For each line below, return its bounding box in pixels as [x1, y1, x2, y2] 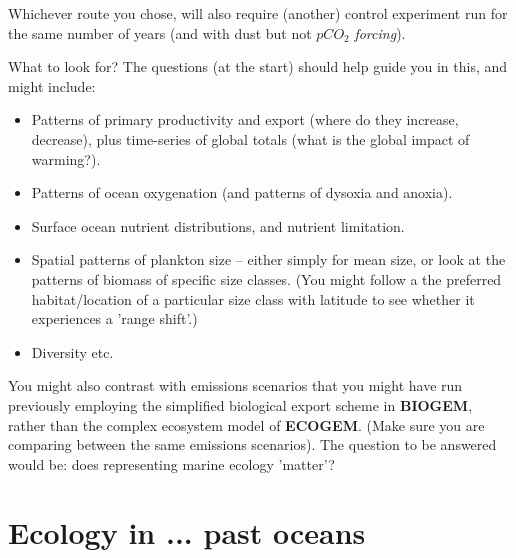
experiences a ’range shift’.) [31, 308, 198, 329]
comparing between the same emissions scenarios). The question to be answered [8, 434, 497, 455]
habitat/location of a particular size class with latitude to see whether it [31, 288, 475, 309]
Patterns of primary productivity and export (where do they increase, [31, 109, 459, 130]
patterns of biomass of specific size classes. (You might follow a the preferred [31, 268, 502, 289]
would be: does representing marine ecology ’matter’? [8, 453, 335, 474]
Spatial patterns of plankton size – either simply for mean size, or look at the [31, 249, 506, 270]
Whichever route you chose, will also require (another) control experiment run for [8, 3, 508, 23]
